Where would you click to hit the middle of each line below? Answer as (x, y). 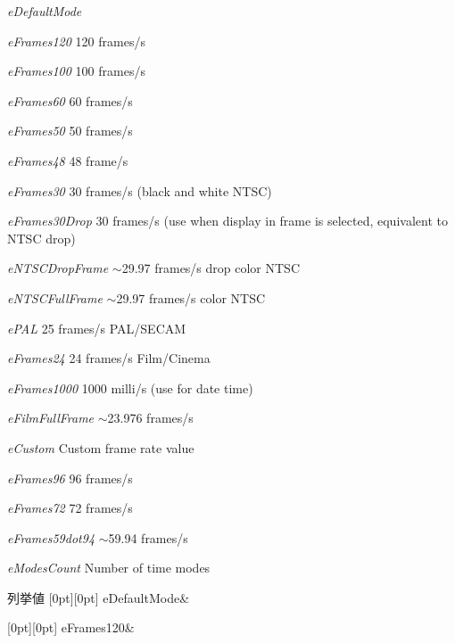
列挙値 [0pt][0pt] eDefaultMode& (99, 597)
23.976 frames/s (150, 418)
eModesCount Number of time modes (109, 568)
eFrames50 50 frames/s (70, 131)
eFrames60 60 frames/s (70, 100)
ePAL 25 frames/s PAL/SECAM (97, 328)
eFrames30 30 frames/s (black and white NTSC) (140, 190)
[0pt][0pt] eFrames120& (71, 627)
